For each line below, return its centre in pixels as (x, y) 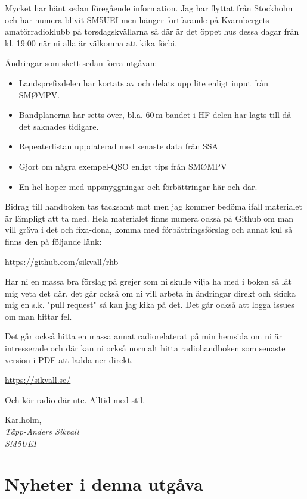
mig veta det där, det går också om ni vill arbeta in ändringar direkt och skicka (150, 293)
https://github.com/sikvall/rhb (62, 261)
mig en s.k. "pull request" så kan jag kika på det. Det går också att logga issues (150, 305)
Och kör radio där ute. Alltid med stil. (75, 399)
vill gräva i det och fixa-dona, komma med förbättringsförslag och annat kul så (149, 230)
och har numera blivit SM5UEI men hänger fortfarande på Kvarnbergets (137, 19)
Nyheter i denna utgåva (104, 484)
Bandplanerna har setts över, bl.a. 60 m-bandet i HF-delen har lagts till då (155, 115)
